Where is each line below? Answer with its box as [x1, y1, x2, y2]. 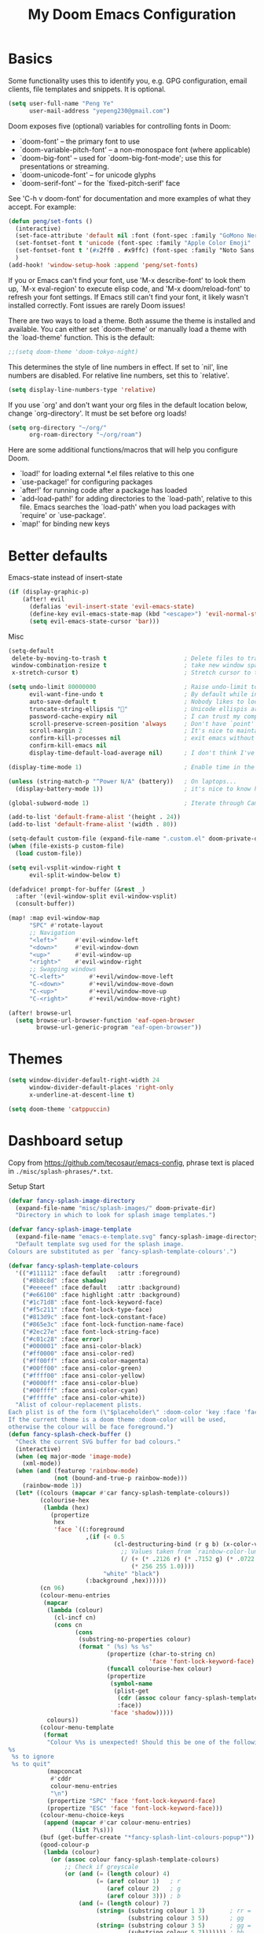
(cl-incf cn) [53, 1614, 97, 1622]
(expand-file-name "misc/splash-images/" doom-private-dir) [15, 1204, 216, 1212]
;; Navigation [28, 929, 76, 937]
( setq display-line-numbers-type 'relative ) [8, 385, 156, 393]
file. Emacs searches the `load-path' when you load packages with [19, 502, 236, 512]
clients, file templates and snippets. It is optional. [8, 84, 167, 94]
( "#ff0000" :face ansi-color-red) [22, 1350, 135, 1358]
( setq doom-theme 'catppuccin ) [8, 1105, 111, 1113]
